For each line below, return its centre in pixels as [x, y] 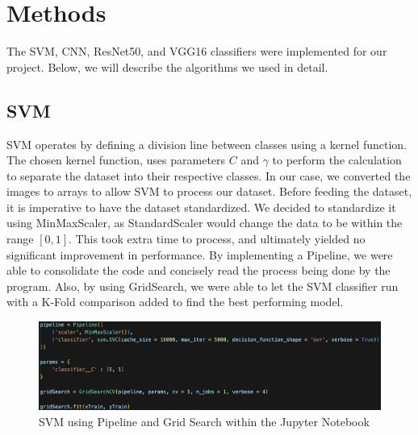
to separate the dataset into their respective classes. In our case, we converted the [209, 175]
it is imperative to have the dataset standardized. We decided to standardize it [201, 207]
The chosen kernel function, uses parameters [116, 160]
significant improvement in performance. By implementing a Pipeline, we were [200, 254]
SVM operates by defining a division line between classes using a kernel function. [207, 144]
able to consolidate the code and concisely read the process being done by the [199, 270]
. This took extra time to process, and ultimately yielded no [217, 239]
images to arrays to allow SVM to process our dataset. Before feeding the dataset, [209, 191]
